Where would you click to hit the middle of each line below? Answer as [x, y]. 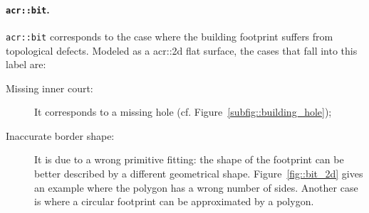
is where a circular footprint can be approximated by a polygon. [174, 201]
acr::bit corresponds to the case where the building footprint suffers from [170, 36]
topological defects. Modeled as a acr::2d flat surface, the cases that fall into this [182, 50]
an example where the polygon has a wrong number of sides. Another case [196, 187]
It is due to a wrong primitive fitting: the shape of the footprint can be [189, 159]
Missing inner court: [50, 88]
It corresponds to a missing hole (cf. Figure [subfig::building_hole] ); [183, 112]
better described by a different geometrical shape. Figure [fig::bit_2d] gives [199, 174]
